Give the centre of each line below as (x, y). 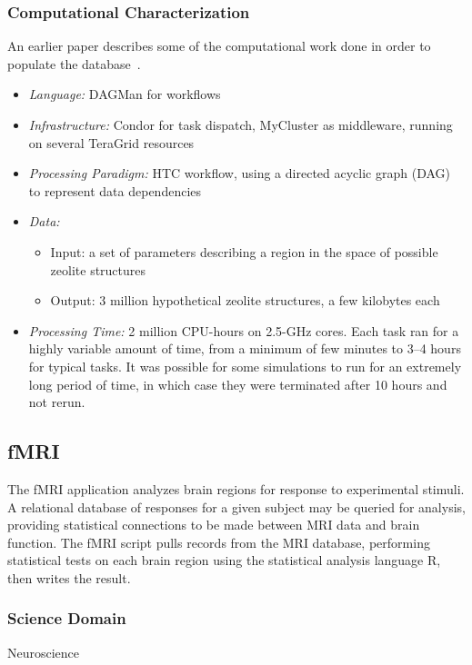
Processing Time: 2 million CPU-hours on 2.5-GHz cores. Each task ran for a (244, 330)
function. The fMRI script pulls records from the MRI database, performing (219, 542)
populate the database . (74, 63)
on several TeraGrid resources (111, 142)
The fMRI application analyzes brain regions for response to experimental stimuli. (236, 488)
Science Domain (67, 618)
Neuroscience (44, 652)
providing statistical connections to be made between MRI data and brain (214, 525)
